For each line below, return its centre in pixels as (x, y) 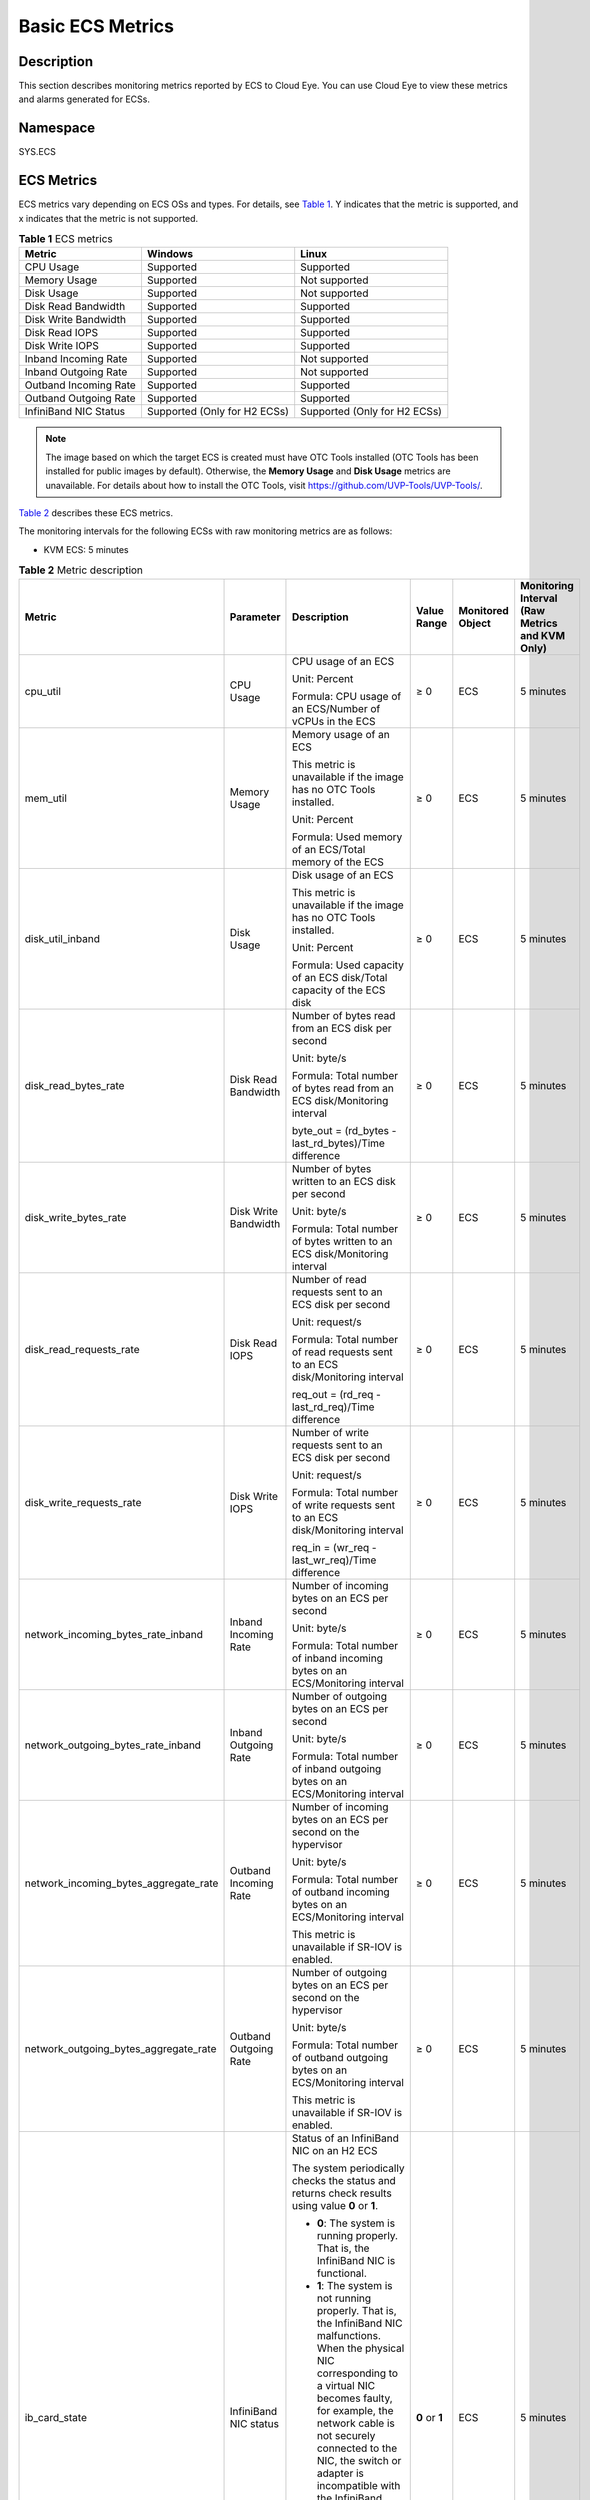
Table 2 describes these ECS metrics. (96, 512)
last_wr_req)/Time (334, 1560)
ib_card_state (55, 2417)
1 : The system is (354, 2285)
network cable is (355, 2423)
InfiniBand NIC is (356, 2260)
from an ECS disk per (341, 1028)
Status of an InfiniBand (345, 2138)
